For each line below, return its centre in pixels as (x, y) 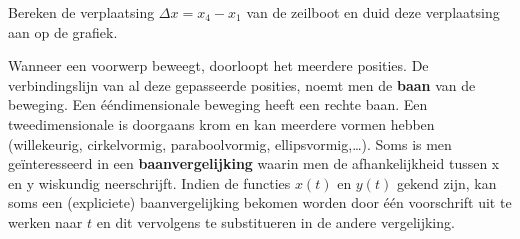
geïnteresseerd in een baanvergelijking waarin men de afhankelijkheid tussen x (254, 163)
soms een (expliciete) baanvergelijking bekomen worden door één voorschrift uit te (260, 202)
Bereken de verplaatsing (81, 12)
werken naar (45, 221)
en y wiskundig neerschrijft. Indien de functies (149, 182)
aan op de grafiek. (63, 31)
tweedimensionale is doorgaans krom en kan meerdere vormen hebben (221, 123)
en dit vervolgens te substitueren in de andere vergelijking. (275, 221)
